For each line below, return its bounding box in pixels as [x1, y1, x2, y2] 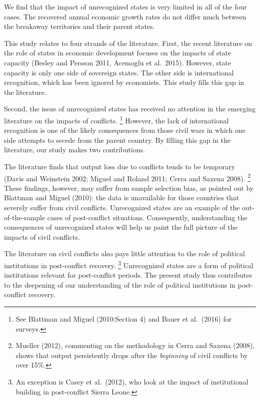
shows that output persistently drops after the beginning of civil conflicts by [15, 350, 248, 360]
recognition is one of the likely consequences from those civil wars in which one [4, 125, 246, 135]
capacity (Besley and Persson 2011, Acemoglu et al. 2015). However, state [4, 57, 231, 67]
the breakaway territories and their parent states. [4, 21, 155, 31]
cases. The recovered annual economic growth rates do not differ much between [4, 11, 246, 21]
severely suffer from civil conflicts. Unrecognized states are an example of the [4, 202, 240, 212]
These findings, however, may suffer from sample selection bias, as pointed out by [4, 182, 254, 193]
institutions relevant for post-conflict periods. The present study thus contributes [4, 270, 252, 280]
